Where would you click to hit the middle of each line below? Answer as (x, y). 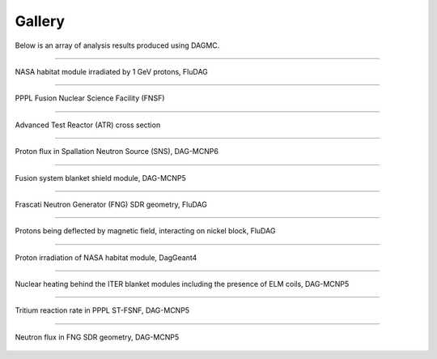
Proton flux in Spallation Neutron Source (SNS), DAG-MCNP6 (117, 152)
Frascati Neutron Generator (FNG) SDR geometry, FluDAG (111, 204)
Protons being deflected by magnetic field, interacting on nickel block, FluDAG (145, 231)
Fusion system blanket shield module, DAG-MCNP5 (100, 177)
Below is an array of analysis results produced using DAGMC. (117, 45)
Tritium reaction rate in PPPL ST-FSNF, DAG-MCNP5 (102, 310)
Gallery (40, 21)
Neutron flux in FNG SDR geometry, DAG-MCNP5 (97, 337)
